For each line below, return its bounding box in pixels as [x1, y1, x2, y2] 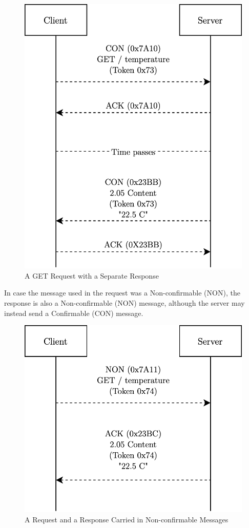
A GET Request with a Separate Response [25, 270, 159, 281]
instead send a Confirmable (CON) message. [4, 307, 143, 318]
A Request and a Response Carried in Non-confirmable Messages [25, 514, 229, 524]
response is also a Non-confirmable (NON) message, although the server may [4, 298, 245, 308]
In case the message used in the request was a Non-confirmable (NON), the [4, 287, 240, 298]
